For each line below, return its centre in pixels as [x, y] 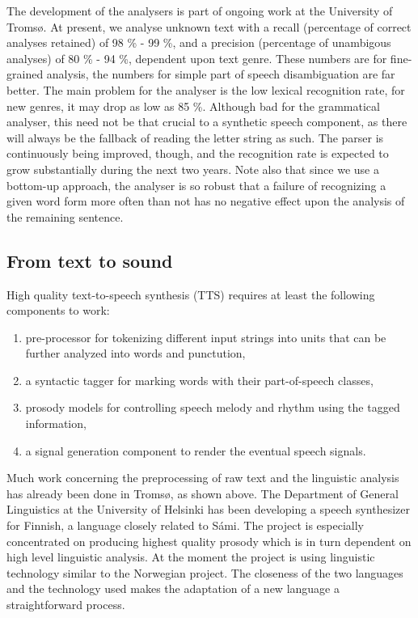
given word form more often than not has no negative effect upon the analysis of [206, 201]
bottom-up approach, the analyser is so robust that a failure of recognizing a [196, 185]
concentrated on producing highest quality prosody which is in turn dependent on [209, 541]
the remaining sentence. [65, 216]
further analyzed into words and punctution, [135, 353]
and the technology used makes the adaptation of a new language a [173, 588]
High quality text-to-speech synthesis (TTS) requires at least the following [191, 294]
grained [25, 74]
